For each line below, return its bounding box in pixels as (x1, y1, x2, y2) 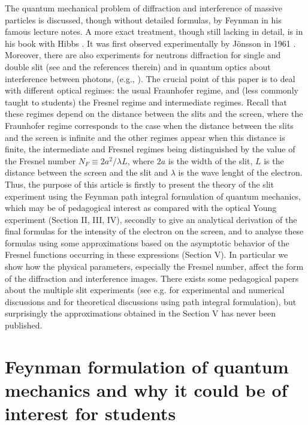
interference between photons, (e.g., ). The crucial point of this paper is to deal (5, 72, 295, 85)
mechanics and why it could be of (5, 378, 288, 402)
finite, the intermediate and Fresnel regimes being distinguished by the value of (5, 143, 295, 155)
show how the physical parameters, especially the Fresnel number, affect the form (5, 260, 304, 273)
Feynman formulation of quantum (5, 354, 289, 378)
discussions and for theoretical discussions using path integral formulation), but (5, 295, 297, 308)
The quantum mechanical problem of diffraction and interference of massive (5, 2, 283, 14)
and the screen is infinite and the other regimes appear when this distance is (5, 131, 285, 143)
